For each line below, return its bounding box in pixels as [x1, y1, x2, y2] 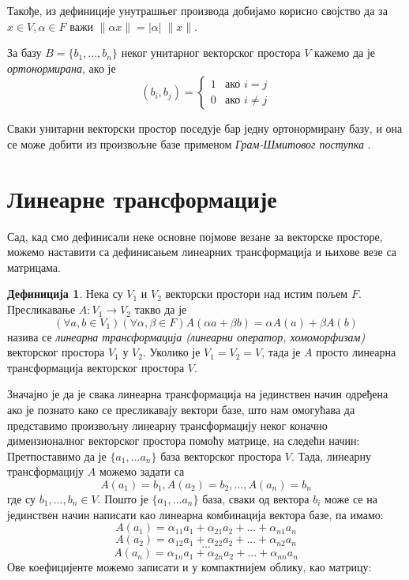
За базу [7, 44, 42, 61]
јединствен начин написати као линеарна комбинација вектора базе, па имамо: [7, 506, 384, 522]
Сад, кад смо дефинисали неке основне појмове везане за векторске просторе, [7, 228, 383, 244]
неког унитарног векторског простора [121, 44, 301, 61]
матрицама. [7, 258, 61, 275]
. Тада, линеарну [291, 447, 371, 464]
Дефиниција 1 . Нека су [7, 285, 123, 302]
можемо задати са [99, 463, 185, 480]
